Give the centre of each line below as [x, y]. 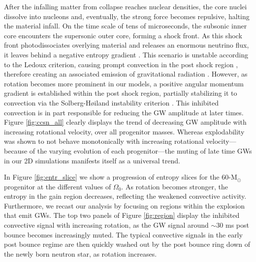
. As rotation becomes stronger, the [175, 186]
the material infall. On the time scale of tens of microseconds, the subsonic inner [126, 26]
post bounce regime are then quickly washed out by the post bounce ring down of [127, 244]
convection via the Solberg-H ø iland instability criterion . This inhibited [111, 102]
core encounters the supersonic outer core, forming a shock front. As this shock [123, 35]
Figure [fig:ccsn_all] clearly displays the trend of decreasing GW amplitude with [125, 122]
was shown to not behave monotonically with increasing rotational [104, 141]
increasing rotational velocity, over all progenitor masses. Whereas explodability [124, 131]
